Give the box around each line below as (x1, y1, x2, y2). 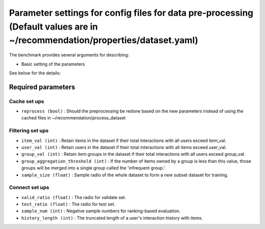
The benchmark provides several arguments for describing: (9, 52, 130, 58)
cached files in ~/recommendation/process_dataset (21, 115, 126, 121)
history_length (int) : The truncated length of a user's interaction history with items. (21, 215, 203, 221)
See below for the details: (9, 70, 61, 76)
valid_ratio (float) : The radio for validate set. (21, 194, 126, 200)
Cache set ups (9, 98, 44, 105)
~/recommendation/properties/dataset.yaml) (9, 35, 198, 46)
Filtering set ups (9, 127, 49, 134)
